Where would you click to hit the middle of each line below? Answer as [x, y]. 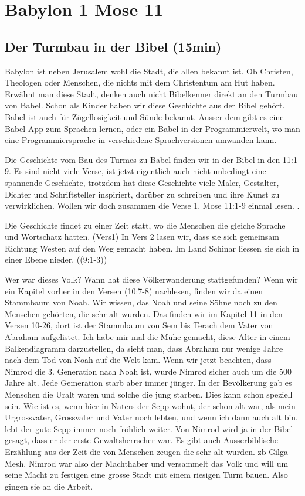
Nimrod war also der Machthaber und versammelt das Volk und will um [158, 463]
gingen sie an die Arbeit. [49, 486]
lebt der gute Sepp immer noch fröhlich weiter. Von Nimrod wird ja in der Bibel [149, 428]
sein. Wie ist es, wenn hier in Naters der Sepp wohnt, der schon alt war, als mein [150, 405]
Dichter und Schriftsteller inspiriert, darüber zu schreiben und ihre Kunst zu [142, 194]
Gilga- [280, 451]
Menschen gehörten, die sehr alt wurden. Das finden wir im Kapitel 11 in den [144, 313]
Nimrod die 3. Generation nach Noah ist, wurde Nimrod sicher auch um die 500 [148, 371]
